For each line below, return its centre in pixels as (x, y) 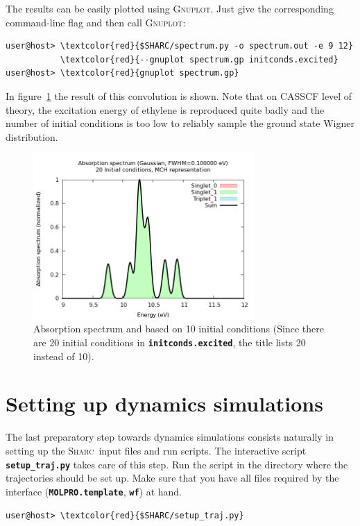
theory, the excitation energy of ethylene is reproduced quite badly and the (165, 109)
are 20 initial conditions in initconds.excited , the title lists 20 (170, 342)
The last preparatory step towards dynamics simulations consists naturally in (170, 437)
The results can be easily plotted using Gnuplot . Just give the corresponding (170, 8)
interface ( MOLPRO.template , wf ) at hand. (94, 491)
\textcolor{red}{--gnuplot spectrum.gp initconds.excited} (199, 59)
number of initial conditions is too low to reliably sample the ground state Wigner (180, 123)
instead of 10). (64, 356)
